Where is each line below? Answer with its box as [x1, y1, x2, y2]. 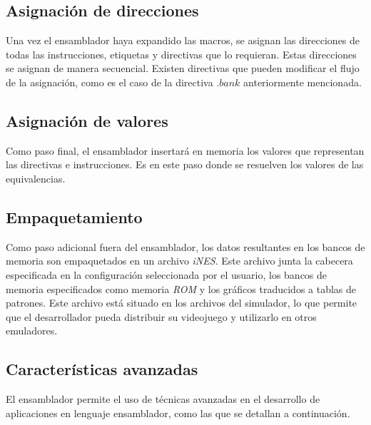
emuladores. [6, 323, 58, 338]
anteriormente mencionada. [243, 74, 362, 89]
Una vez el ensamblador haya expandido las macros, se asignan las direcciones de [6, 33, 360, 48]
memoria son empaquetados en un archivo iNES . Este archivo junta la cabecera [6, 253, 353, 268]
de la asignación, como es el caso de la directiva [6, 74, 213, 89]
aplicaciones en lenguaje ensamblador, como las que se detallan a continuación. [6, 405, 350, 420]
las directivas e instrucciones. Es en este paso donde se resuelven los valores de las [6, 157, 364, 172]
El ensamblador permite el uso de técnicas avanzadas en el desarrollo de [6, 391, 320, 406]
